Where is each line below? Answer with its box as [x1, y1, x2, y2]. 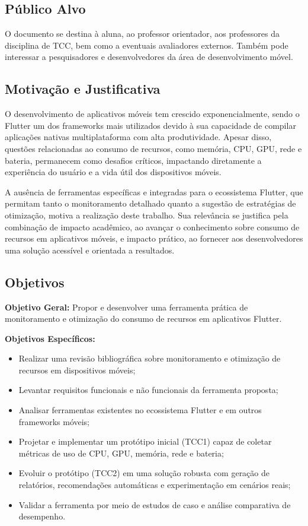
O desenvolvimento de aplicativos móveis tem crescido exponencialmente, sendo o [5, 107, 300, 120]
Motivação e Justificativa [5, 80, 161, 98]
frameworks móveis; [18, 415, 90, 427]
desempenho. [18, 510, 66, 522]
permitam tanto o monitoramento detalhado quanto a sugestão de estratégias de [5, 197, 296, 210]
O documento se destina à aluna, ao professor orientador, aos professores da [5, 27, 280, 40]
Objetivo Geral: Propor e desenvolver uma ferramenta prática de [5, 300, 248, 313]
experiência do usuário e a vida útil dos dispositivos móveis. [5, 166, 222, 178]
